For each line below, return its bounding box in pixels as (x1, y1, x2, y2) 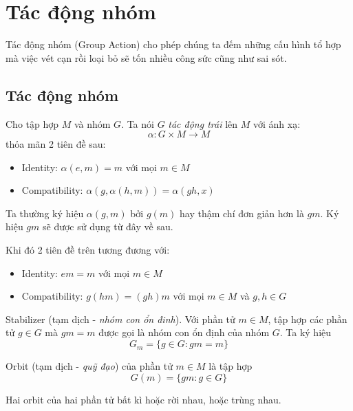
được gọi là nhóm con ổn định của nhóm (98, 325, 270, 340)
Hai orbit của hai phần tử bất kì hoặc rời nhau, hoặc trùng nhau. (6, 392, 281, 406)
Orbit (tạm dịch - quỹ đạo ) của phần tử (6, 359, 173, 373)
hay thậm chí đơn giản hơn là (180, 205, 304, 220)
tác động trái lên (168, 116, 238, 131)
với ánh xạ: (253, 116, 301, 131)
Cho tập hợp (6, 116, 59, 131)
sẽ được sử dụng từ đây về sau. (42, 219, 173, 234)
